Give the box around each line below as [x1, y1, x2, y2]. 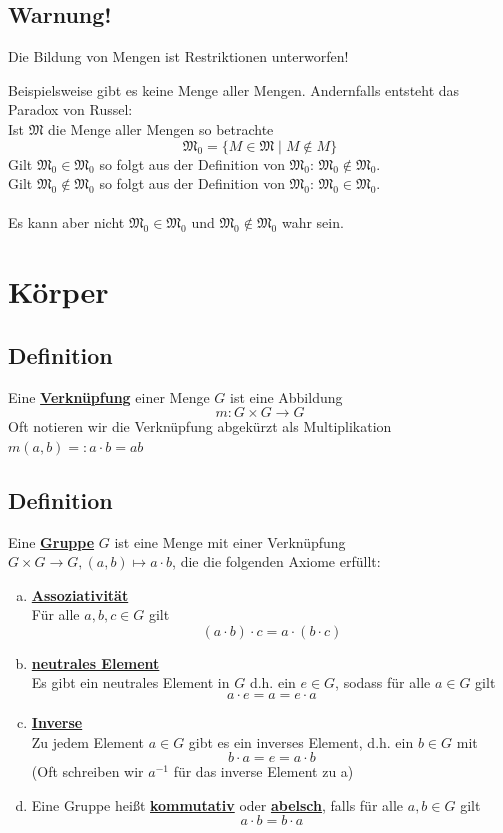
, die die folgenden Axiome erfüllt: [172, 551, 381, 572]
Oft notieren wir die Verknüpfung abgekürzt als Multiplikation [8, 416, 392, 437]
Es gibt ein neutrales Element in [31, 672, 230, 693]
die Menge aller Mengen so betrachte [48, 118, 274, 139]
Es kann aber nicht [8, 212, 125, 233]
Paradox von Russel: [8, 99, 133, 120]
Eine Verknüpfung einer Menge [8, 386, 210, 407]
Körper [8, 271, 109, 312]
